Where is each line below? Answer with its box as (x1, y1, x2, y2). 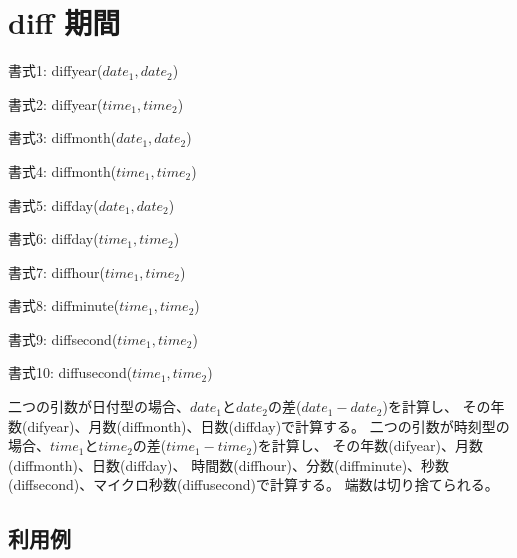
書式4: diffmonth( (8, 160, 117, 181)
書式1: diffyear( (8, 60, 103, 81)
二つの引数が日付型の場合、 (8, 396, 190, 417)
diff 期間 (8, 2, 121, 43)
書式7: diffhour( (8, 261, 105, 282)
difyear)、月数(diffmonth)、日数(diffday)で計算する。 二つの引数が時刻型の (27, 415, 510, 436)
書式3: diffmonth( (8, 127, 117, 148)
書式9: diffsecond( (8, 328, 118, 349)
